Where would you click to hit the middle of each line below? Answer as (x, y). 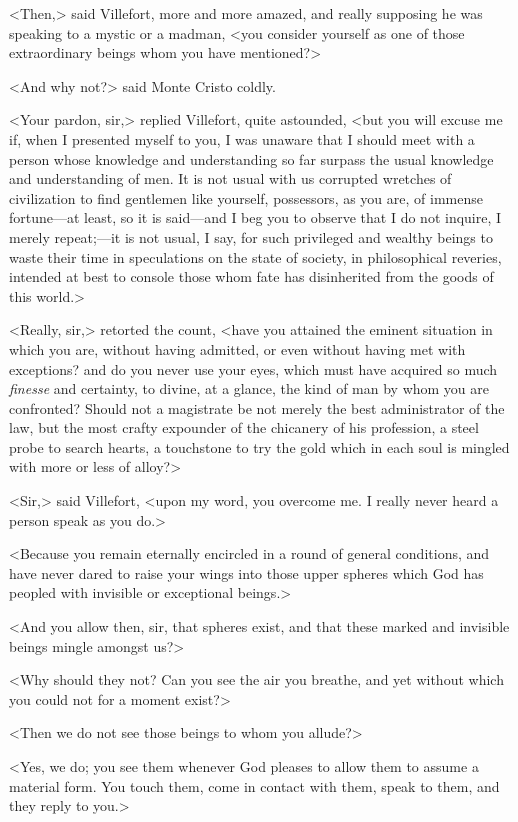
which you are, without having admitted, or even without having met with (237, 348)
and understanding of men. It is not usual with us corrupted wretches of (230, 178)
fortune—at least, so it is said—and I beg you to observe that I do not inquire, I (255, 217)
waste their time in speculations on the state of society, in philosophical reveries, (255, 256)
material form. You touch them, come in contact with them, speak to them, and (254, 785)
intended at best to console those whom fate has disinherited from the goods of (251, 276)
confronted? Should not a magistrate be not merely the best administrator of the (257, 407)
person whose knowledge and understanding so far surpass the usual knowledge (251, 158)
